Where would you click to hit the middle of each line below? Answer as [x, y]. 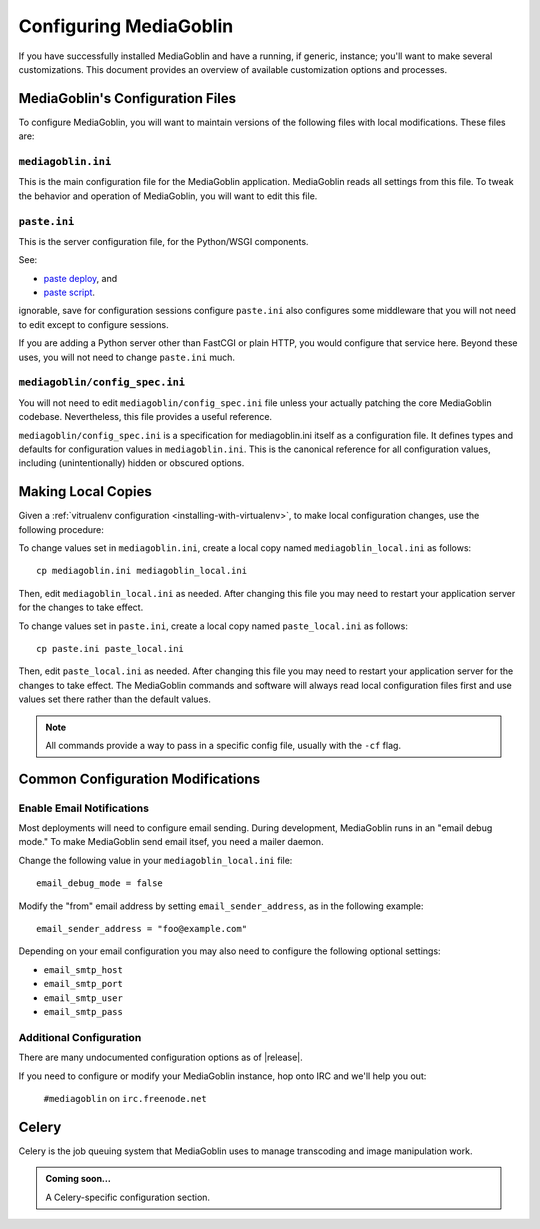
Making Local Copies [85, 491]
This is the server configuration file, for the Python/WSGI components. [163, 241]
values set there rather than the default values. [115, 699]
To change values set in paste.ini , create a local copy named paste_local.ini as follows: [213, 626]
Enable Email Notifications [84, 808]
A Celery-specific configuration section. [127, 1197]
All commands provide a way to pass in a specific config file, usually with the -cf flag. [223, 745]
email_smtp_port [83, 984]
